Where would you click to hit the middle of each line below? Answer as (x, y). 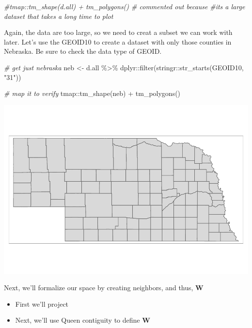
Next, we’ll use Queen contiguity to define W (83, 320)
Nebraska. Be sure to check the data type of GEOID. (83, 51)
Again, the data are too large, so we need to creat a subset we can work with (118, 32)
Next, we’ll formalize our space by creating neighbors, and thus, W (104, 288)
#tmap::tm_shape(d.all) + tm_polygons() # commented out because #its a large (125, 6)
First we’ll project (42, 304)
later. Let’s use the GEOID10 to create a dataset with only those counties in (118, 41)
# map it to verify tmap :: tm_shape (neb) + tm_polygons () (92, 93)
